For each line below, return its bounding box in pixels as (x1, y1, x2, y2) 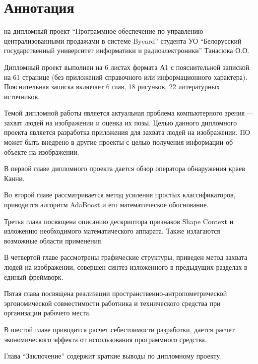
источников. (4, 91, 40, 101)
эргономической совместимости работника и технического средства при (4, 298, 221, 308)
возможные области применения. (4, 235, 103, 245)
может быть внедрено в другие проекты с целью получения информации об (4, 137, 233, 147)
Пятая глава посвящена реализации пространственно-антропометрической (4, 288, 227, 299)
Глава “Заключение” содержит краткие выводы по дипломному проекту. (4, 351, 222, 361)
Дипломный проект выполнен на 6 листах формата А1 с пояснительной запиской (4, 61, 250, 72)
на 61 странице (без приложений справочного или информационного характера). (4, 71, 248, 82)
